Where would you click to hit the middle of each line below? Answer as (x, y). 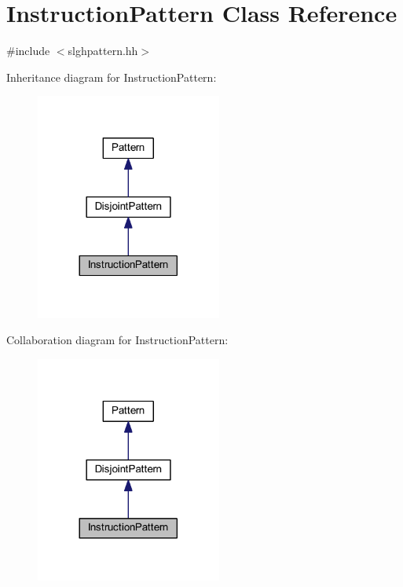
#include (28, 51)
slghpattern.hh (103, 51)
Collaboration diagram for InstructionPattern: (117, 340)
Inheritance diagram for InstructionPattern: (112, 77)
